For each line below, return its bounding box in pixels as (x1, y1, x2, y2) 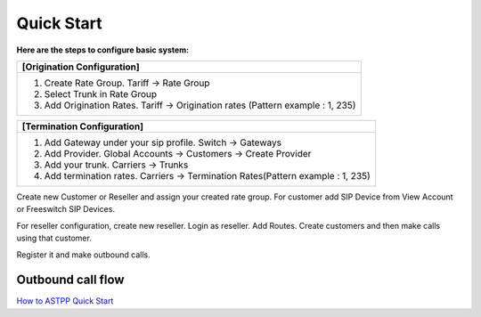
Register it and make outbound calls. (16, 249, 151, 260)
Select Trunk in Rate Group (44, 87, 158, 100)
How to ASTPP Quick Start (16, 296, 114, 306)
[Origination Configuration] (21, 61, 140, 73)
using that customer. (16, 232, 93, 244)
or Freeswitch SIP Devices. (16, 204, 116, 215)
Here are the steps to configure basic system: (16, 45, 190, 55)
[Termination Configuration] (21, 120, 144, 133)
